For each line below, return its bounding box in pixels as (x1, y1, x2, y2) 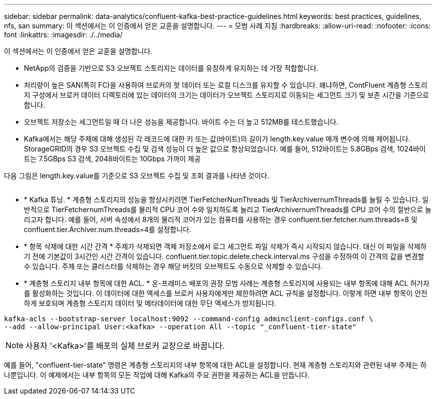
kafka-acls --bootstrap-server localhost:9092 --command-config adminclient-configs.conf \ (4, 315, 373, 323)
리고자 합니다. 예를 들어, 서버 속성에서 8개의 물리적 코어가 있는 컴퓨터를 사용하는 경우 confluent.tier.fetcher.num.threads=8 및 (24, 215, 418, 224)
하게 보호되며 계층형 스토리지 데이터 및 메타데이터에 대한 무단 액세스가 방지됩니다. (24, 299, 277, 307)
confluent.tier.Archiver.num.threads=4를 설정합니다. (24, 225, 192, 234)
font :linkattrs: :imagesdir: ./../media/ (4, 30, 123, 39)
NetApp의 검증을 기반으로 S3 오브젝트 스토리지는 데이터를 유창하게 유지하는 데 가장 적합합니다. (24, 64, 319, 72)
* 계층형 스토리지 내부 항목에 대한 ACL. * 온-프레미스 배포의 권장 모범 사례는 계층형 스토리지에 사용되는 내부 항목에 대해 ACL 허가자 (24, 279, 430, 287)
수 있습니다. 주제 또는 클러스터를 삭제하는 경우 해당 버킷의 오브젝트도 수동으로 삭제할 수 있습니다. (24, 262, 323, 270)
